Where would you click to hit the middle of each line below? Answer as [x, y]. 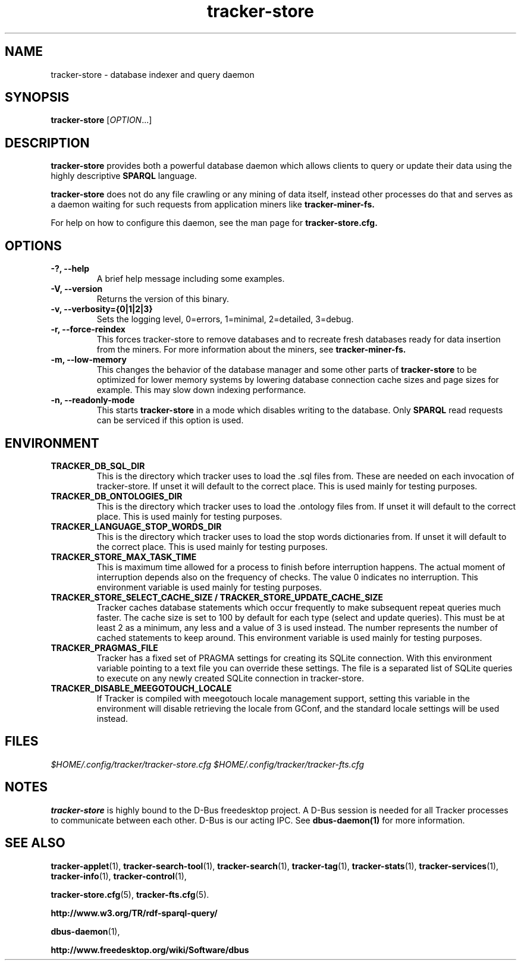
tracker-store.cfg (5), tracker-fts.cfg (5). [130, 894]
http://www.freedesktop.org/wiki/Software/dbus [150, 950]
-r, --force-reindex [88, 329]
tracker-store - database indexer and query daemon [153, 74]
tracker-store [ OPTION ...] [101, 120]
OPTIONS [33, 246]
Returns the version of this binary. [163, 299]
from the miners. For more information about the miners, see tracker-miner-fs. [251, 350]
